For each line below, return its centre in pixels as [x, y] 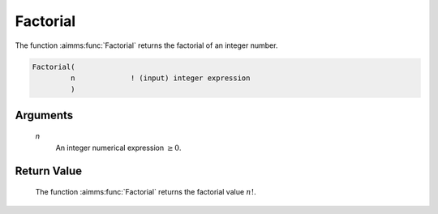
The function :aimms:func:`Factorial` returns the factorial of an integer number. [146, 45]
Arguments [44, 115]
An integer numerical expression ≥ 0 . [118, 148]
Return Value [49, 171]
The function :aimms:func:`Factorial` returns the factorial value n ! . [146, 192]
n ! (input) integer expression [160, 78]
